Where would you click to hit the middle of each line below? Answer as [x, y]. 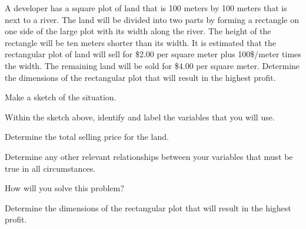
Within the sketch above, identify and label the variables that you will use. [140, 117]
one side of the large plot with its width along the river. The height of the [138, 31]
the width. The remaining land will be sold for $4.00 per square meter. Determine [152, 65]
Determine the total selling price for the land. [87, 137]
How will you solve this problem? [64, 188]
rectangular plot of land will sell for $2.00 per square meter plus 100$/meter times [153, 54]
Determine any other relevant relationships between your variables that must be [149, 156]
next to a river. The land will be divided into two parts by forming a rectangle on [152, 19]
